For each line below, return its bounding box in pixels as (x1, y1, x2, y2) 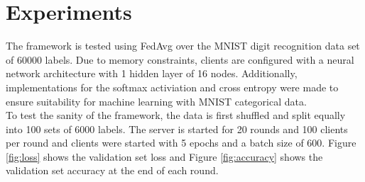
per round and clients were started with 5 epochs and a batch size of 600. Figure (6, 135, 356, 150)
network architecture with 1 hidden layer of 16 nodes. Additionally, (6, 66, 298, 81)
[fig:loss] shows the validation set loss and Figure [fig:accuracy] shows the (6, 149, 323, 164)
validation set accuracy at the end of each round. (6, 163, 219, 178)
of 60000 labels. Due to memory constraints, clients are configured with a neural (6, 52, 354, 67)
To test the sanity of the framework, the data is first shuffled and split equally (6, 108, 346, 123)
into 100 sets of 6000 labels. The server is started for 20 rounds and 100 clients (6, 121, 348, 136)
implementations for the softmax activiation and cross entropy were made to (6, 79, 339, 94)
